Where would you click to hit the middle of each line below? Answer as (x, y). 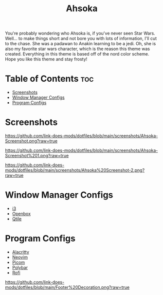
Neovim (20, 257)
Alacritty (20, 252)
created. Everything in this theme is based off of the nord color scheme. (77, 54)
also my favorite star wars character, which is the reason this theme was (77, 49)
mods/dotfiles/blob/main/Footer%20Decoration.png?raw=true (67, 287)
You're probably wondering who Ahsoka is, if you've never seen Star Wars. (80, 33)
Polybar (20, 267)
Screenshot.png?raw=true (31, 141)
